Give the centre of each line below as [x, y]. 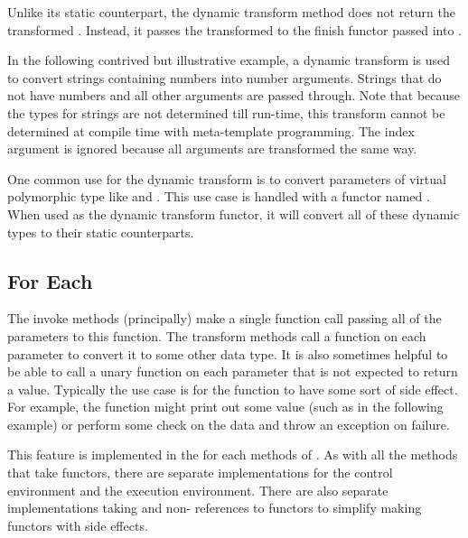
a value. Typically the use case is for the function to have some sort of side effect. [233, 389]
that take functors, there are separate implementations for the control [200, 473]
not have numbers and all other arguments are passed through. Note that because [234, 95]
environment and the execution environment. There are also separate [198, 490]
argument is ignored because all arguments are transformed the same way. [212, 148]
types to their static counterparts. [101, 232]
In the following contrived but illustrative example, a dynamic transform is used [229, 60]
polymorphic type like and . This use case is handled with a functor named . [219, 196]
